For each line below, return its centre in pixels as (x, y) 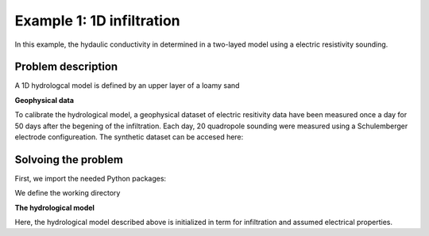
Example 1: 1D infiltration (97, 21)
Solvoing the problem (69, 160)
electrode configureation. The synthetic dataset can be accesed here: (129, 137)
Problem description (66, 67)
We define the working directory (68, 193)
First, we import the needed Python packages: (91, 178)
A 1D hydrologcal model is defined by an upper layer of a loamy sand (127, 86)
